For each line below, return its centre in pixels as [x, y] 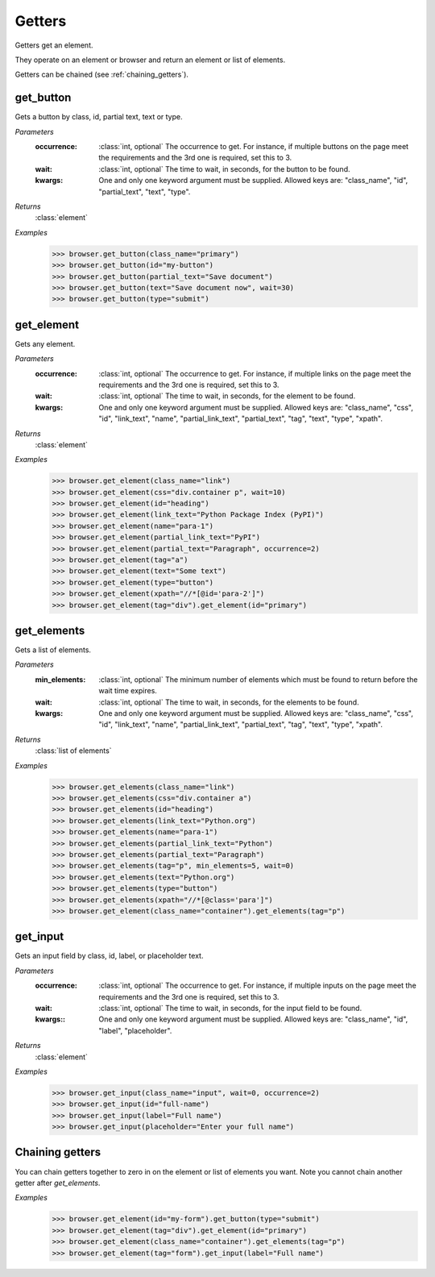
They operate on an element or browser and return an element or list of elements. [150, 60]
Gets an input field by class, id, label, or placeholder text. [109, 956]
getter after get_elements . [58, 1183]
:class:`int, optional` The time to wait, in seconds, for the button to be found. [224, 168]
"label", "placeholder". [135, 1030]
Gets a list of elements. [53, 650]
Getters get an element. [54, 45]
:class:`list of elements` [73, 751]
